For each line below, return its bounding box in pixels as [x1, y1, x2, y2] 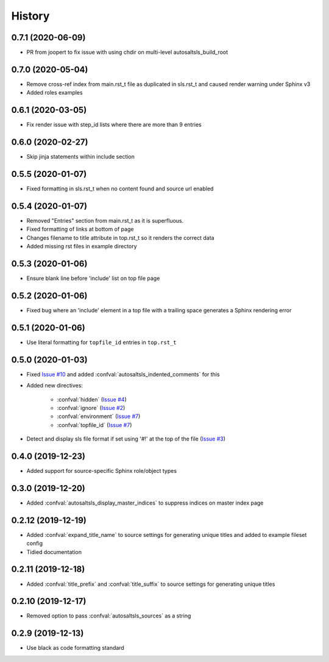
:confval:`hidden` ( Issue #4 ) [57, 395, 127, 403]
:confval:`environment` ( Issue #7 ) [57, 412, 141, 420]
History [11, 9, 50, 23]
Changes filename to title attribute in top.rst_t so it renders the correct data [26, 234, 214, 241]
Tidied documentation [26, 548, 82, 555]
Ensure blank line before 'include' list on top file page [26, 275, 160, 282]
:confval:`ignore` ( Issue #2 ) [57, 404, 126, 411]
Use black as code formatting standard [26, 644, 124, 652]
